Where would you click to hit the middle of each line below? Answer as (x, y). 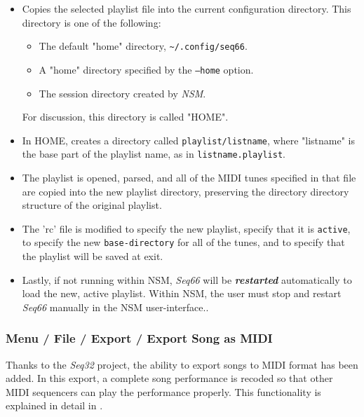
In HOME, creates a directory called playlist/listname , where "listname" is (188, 140)
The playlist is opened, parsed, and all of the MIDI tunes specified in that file (189, 177)
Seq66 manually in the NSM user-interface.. (115, 307)
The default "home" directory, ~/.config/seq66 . (143, 46)
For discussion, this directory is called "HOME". (125, 117)
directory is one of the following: (92, 22)
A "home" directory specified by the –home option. (146, 69)
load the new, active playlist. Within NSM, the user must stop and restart (182, 293)
